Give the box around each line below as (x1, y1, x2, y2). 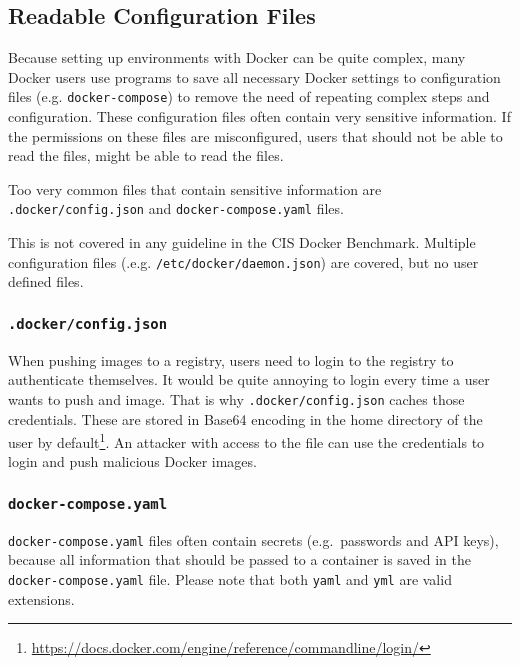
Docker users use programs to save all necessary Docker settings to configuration (8, 66, 501, 87)
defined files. (8, 271, 84, 292)
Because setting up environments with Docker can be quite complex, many (8, 47, 466, 68)
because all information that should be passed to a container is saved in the (8, 549, 471, 570)
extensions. (8, 588, 75, 609)
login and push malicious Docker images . (8, 451, 257, 472)
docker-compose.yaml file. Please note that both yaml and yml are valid (8, 569, 452, 590)
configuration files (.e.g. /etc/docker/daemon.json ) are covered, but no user (8, 251, 479, 272)
